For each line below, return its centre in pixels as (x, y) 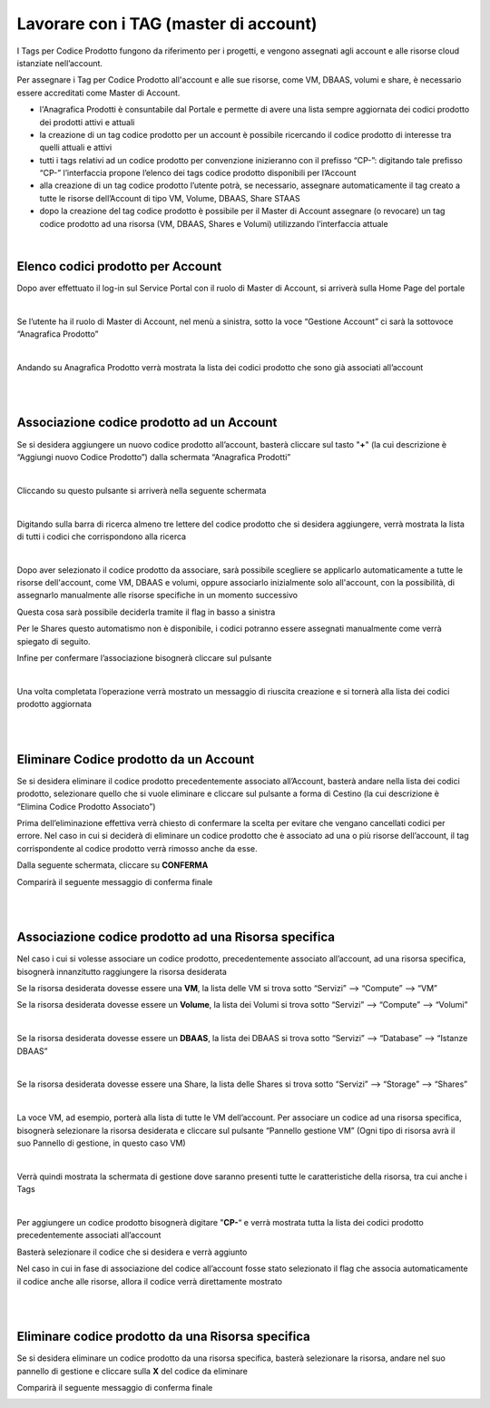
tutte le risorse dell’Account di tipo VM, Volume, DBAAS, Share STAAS (170, 198)
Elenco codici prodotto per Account (119, 266)
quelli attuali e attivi (76, 148)
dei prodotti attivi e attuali (87, 122)
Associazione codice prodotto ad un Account (147, 423)
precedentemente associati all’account (89, 1236)
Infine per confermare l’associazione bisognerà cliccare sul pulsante (144, 658)
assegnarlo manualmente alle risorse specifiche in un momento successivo (157, 596)
